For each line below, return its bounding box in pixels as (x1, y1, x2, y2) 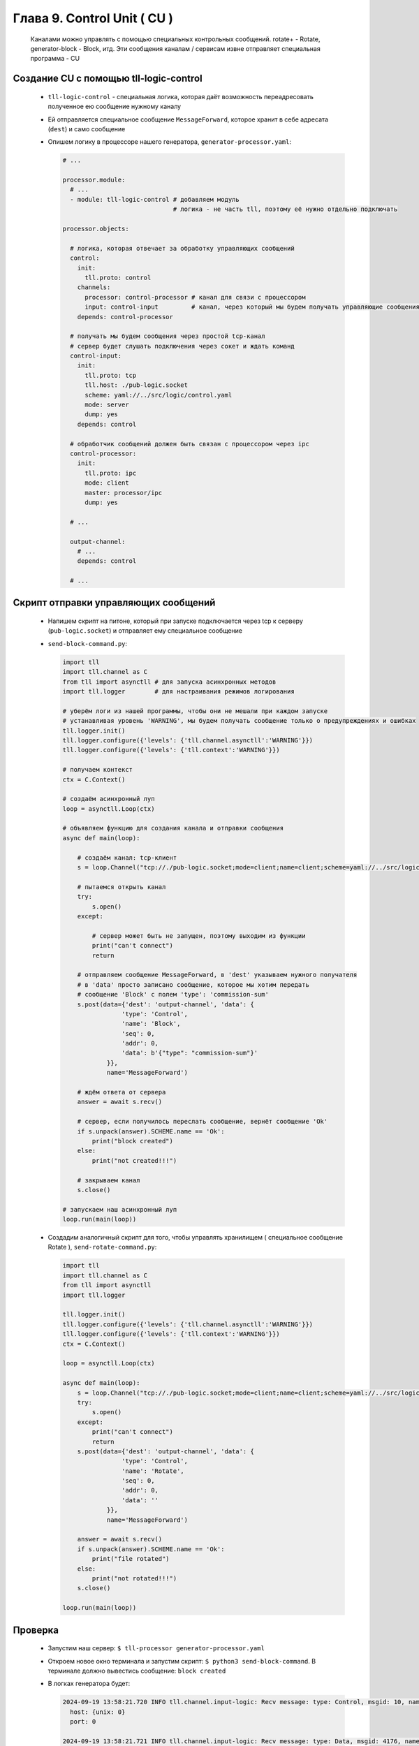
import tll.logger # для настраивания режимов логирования (62, 688, 295, 696)
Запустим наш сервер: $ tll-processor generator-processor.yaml (47, 1644, 265, 1652)
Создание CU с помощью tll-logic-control (13, 73, 203, 85)
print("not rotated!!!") (91, 1574, 177, 1582)
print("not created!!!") (91, 1157, 177, 1164)
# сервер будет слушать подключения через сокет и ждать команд (70, 342, 295, 350)
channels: (77, 284, 111, 291)
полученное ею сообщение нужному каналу (47, 102, 182, 111)
